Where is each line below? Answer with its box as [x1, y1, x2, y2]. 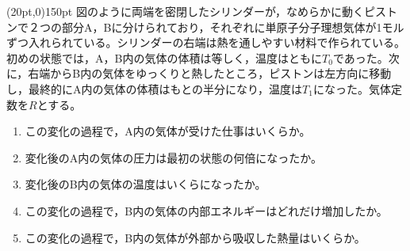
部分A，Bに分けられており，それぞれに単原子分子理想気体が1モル [61, 18, 404, 35]
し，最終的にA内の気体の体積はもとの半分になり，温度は [6, 80, 303, 97]
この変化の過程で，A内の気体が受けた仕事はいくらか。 [25, 123, 311, 139]
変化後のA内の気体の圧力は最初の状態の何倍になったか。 [25, 149, 323, 165]
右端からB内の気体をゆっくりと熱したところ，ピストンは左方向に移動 [28, 65, 392, 82]
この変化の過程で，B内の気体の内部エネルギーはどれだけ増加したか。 [25, 202, 388, 219]
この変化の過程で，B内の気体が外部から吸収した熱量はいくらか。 [25, 229, 366, 245]
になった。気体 [312, 80, 391, 97]
